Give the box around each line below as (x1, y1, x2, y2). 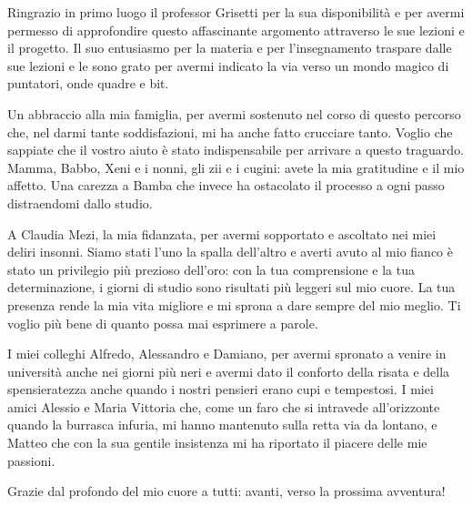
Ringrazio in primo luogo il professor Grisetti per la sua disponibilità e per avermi (7, 3, 465, 21)
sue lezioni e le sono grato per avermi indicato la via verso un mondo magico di (7, 56, 449, 75)
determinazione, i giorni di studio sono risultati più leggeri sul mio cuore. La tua (7, 278, 456, 297)
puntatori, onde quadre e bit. (7, 74, 169, 93)
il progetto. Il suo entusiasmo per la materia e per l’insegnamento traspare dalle (7, 38, 452, 57)
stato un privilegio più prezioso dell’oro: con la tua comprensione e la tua (7, 259, 416, 278)
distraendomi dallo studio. (7, 193, 153, 212)
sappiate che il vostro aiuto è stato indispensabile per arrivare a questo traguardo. (7, 140, 465, 159)
